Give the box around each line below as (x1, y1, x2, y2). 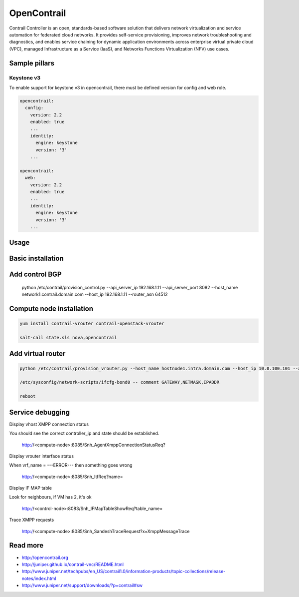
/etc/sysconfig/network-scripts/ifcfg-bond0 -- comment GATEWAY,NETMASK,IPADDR (19, 380, 220, 385)
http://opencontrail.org (21, 555, 68, 561)
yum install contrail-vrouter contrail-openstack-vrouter (19, 321, 164, 327)
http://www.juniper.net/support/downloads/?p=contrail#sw (21, 583, 143, 589)
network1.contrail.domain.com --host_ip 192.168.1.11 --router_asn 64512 (21, 291, 168, 297)
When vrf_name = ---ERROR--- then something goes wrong (9, 462, 133, 468)
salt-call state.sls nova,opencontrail (19, 335, 117, 341)
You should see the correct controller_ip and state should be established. (9, 430, 159, 437)
